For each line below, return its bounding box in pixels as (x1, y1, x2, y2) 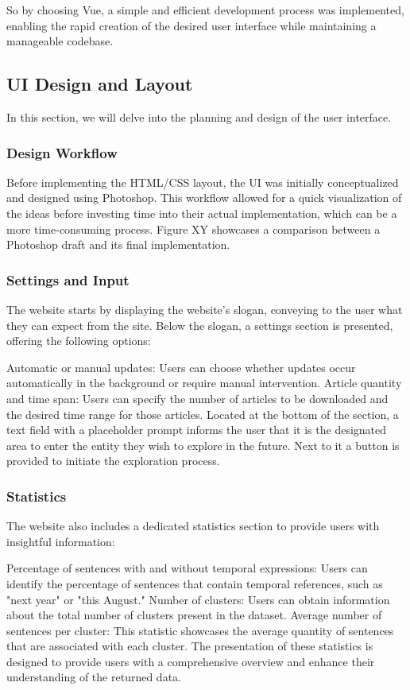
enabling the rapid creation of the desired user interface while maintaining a (6, 17, 377, 33)
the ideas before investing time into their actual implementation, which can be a (6, 204, 397, 221)
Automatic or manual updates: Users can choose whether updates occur (6, 359, 356, 375)
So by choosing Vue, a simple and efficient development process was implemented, (6, 2, 404, 17)
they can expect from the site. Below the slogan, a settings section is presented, (6, 316, 393, 333)
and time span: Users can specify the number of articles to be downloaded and (6, 390, 389, 406)
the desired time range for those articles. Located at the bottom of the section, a (6, 405, 399, 422)
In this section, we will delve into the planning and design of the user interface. (6, 108, 392, 125)
